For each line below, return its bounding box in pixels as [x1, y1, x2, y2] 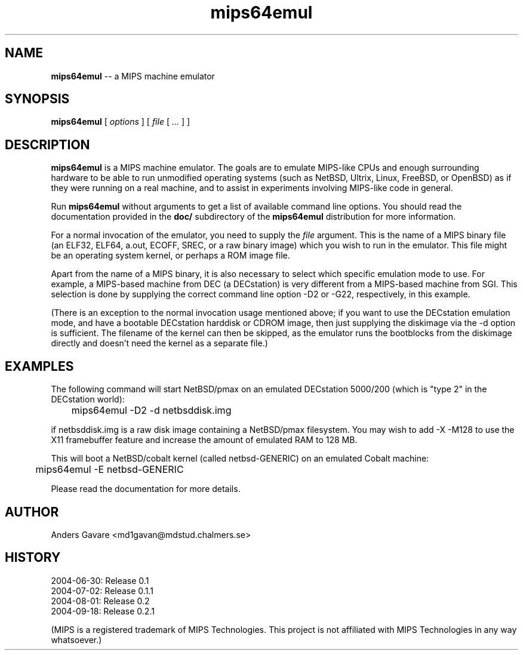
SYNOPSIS [5, 91, 70, 107]
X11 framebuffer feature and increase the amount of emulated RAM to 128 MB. [51, 435, 358, 445]
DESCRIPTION [5, 137, 90, 152]
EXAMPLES [5, 358, 74, 374]
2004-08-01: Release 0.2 [51, 595, 150, 606]
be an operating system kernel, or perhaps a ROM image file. [51, 250, 290, 261]
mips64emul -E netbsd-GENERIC [35, 463, 184, 476]
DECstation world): [51, 394, 125, 405]
